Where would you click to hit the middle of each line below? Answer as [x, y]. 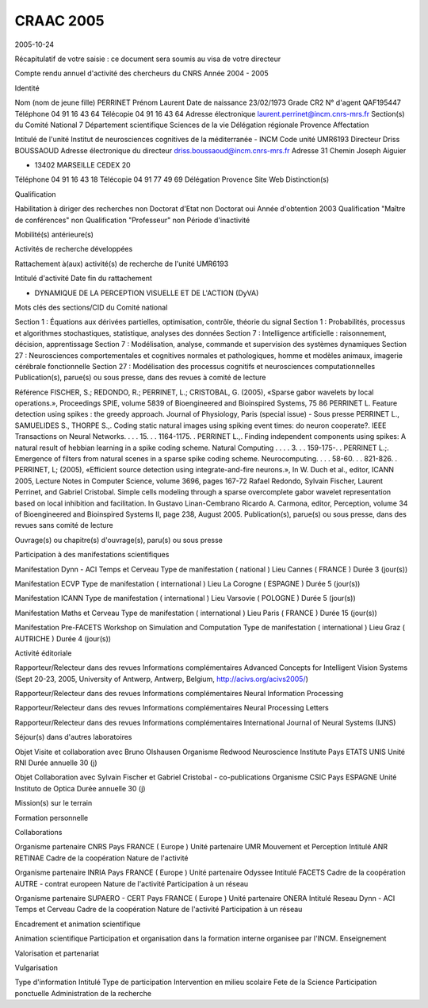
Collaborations [38, 832]
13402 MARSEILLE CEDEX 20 [82, 165]
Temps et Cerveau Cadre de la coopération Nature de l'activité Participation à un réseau [159, 910]
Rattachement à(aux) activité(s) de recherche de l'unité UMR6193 [122, 264]
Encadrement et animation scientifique [78, 924]
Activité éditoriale [43, 653]
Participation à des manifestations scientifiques [92, 555]
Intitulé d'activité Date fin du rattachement [83, 279]
